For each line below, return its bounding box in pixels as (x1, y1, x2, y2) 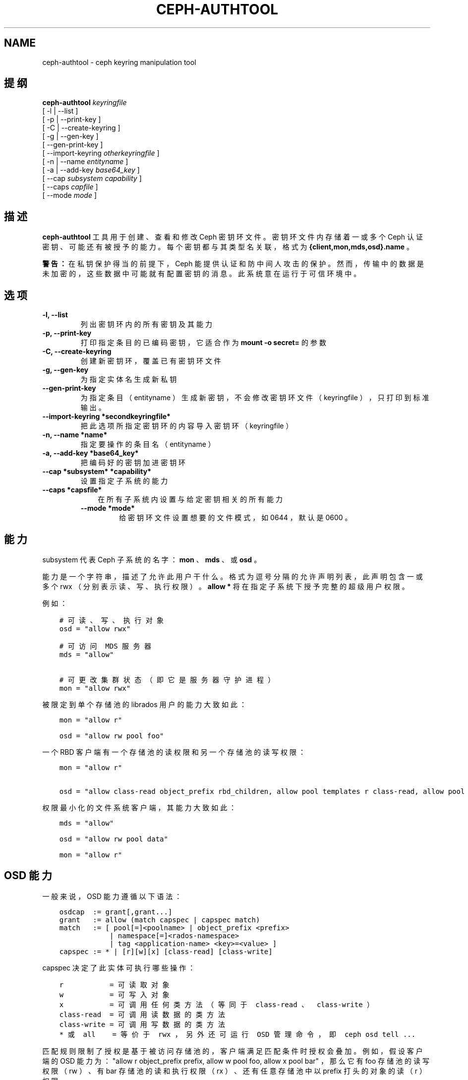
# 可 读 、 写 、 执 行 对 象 (59, 616, 164, 624)
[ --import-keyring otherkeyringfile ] (42, 149, 160, 158)
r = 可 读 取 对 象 (59, 980, 170, 989)
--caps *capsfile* (42, 485, 102, 494)
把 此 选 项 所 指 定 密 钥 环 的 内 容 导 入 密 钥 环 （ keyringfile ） (80, 421, 293, 430)
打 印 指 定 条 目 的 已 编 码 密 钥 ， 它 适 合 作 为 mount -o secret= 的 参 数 (80, 338, 326, 347)
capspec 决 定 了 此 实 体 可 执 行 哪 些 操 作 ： (42, 963, 195, 972)
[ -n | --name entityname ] (42, 157, 128, 166)
